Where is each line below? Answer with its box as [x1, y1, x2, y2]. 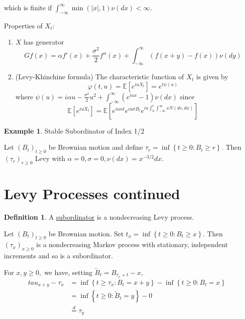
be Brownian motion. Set [48, 228, 124, 238]
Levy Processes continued [4, 183, 180, 204]
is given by [196, 71, 228, 82]
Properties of [4, 20, 43, 30]
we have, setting [44, 267, 92, 277]
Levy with [35, 153, 66, 163]
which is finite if [4, 2, 52, 12]
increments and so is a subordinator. [4, 251, 113, 261]
